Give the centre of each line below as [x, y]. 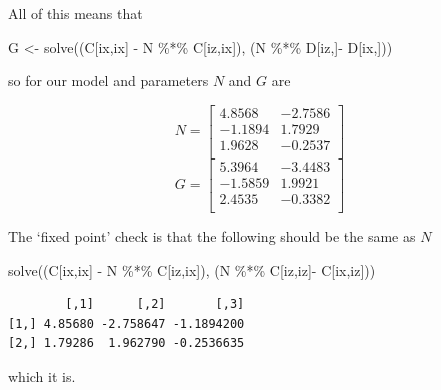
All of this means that [75, 13]
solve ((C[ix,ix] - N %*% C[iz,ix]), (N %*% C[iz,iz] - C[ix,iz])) [192, 269]
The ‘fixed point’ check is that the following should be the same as [212, 236]
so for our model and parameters [108, 80]
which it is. [42, 376]
